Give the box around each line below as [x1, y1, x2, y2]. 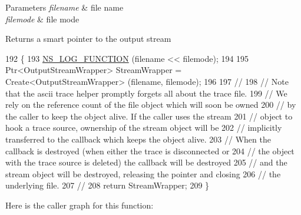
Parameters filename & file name [5, 1, 124, 13]
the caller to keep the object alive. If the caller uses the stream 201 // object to [5, 110, 293, 122]
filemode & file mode [5, 12, 80, 25]
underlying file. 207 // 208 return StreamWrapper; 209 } [5, 179, 210, 191]
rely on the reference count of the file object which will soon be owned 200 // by [5, 98, 296, 111]
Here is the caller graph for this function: [5, 199, 154, 211]
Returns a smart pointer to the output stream [5, 32, 171, 45]
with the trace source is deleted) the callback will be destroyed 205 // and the [5, 156, 287, 168]
